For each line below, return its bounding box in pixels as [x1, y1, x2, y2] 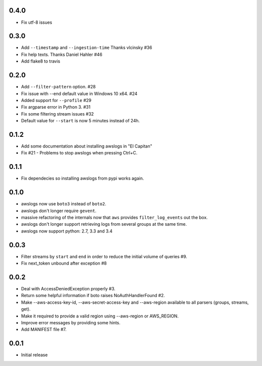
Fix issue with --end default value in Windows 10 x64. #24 [21, 90, 138, 97]
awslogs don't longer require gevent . [21, 208, 97, 214]
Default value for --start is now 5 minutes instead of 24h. [21, 118, 140, 124]
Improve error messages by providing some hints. [21, 319, 121, 325]
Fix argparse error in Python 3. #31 [21, 104, 91, 110]
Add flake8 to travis [21, 58, 61, 64]
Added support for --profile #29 [21, 97, 92, 103]
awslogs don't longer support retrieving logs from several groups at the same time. [21, 221, 187, 227]
